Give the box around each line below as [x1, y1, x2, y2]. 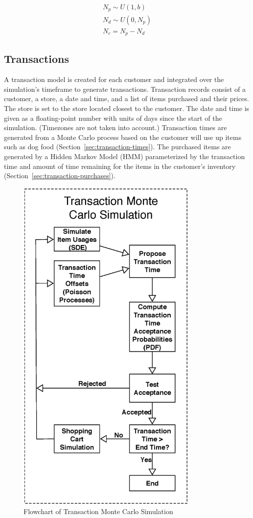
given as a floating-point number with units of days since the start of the [4, 112, 222, 123]
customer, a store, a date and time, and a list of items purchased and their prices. [4, 93, 249, 104]
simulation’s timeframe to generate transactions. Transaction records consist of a [4, 83, 246, 94]
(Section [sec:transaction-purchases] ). [4, 170, 115, 181]
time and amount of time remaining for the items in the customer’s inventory [4, 161, 236, 171]
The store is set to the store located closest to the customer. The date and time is [4, 103, 250, 113]
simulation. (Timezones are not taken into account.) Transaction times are [4, 122, 227, 133]
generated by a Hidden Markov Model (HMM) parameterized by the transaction [4, 151, 245, 161]
